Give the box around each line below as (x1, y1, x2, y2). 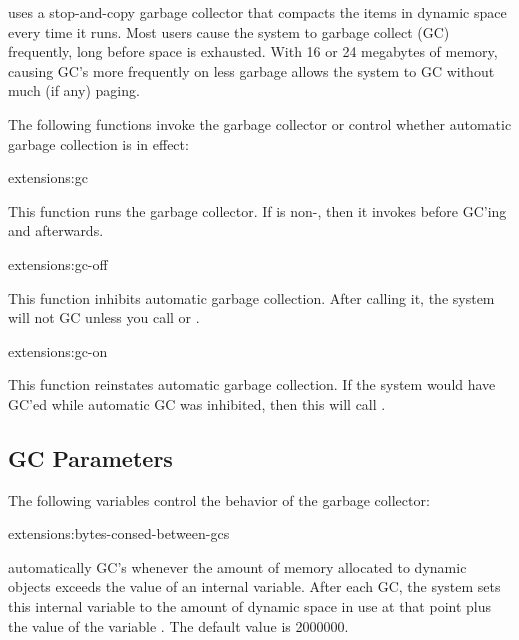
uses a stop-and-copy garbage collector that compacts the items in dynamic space (8, 2, 507, 22)
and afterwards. (8, 220, 104, 241)
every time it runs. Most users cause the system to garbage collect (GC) (8, 21, 450, 42)
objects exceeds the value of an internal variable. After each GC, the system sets (8, 576, 501, 597)
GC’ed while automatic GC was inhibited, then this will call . (8, 393, 386, 414)
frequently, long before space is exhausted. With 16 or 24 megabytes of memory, (8, 41, 498, 62)
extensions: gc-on (8, 340, 108, 361)
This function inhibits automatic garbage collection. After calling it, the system (8, 287, 495, 308)
